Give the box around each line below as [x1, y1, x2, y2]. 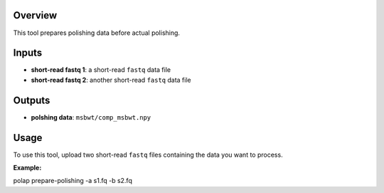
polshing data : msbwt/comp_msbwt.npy [31, 113, 151, 121]
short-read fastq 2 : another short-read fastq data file [31, 75, 191, 84]
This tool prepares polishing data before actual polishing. [13, 28, 181, 37]
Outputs [13, 94, 50, 106]
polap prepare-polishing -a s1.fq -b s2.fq [13, 177, 133, 185]
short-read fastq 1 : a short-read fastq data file [31, 66, 171, 74]
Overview [13, 9, 58, 21]
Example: [13, 164, 42, 172]
